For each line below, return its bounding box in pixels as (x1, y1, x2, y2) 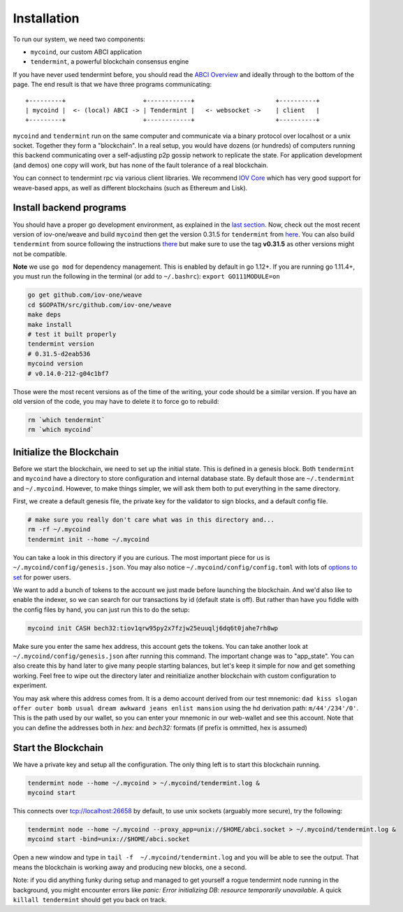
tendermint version (27, 340, 94, 348)
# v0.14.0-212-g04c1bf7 (27, 370, 110, 377)
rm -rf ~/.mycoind (27, 526, 91, 533)
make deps (27, 311, 61, 318)
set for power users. (13, 573, 71, 581)
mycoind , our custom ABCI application (30, 48, 142, 56)
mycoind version (27, 360, 84, 367)
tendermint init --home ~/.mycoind (27, 535, 149, 543)
